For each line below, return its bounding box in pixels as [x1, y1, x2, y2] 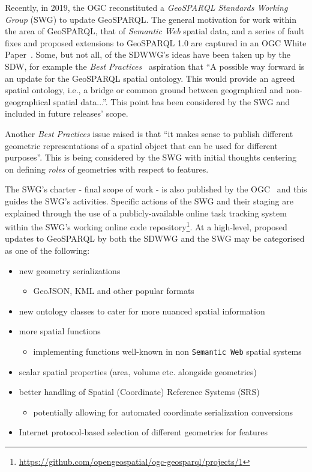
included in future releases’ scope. [5, 107, 128, 120]
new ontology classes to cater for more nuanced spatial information [19, 304, 265, 317]
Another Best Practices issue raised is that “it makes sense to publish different [5, 127, 293, 139]
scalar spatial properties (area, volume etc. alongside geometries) [19, 365, 257, 378]
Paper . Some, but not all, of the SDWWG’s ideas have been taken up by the [5, 48, 290, 61]
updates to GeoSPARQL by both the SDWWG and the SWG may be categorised [5, 232, 305, 245]
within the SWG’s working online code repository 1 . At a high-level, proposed [5, 219, 287, 233]
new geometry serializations [19, 264, 121, 277]
